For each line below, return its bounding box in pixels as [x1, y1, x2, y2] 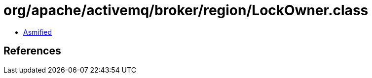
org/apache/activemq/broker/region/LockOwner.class [3, 2, 369, 19]
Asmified [23, 27, 52, 36]
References [3, 45, 61, 57]
